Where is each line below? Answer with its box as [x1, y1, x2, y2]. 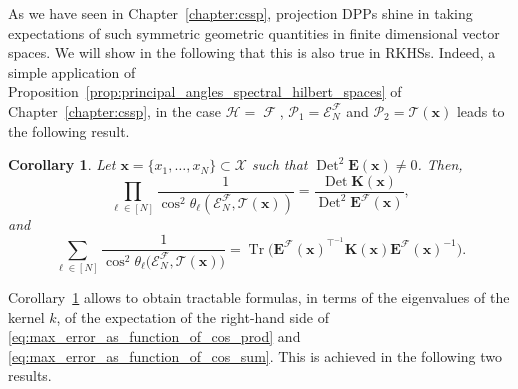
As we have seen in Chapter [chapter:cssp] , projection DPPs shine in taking [8, 3, 473, 23]
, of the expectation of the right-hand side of [56, 306, 329, 327]
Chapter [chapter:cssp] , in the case [8, 100, 222, 121]
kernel [8, 306, 45, 327]
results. [8, 365, 52, 386]
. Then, [417, 154, 463, 175]
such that [251, 154, 308, 175]
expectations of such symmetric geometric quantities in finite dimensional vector [8, 22, 500, 43]
